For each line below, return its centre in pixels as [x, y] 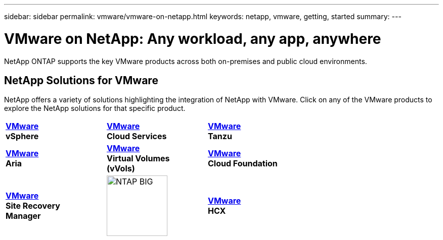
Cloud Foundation [242, 164]
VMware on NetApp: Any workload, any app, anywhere [193, 39]
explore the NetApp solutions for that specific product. [95, 108]
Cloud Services [137, 136]
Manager [23, 216]
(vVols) [121, 169]
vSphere [22, 136]
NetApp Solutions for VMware [81, 80]
